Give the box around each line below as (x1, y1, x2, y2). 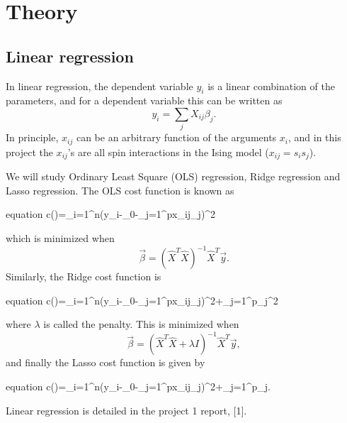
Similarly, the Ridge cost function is (6, 269, 161, 284)
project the (6, 144, 53, 159)
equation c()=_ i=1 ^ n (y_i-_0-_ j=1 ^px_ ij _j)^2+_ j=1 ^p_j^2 (6, 292, 278, 307)
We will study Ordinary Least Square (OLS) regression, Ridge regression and (6, 169, 341, 184)
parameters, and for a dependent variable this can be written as (6, 93, 283, 108)
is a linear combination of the (207, 78, 335, 93)
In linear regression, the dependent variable (6, 78, 193, 93)
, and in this (288, 130, 341, 145)
